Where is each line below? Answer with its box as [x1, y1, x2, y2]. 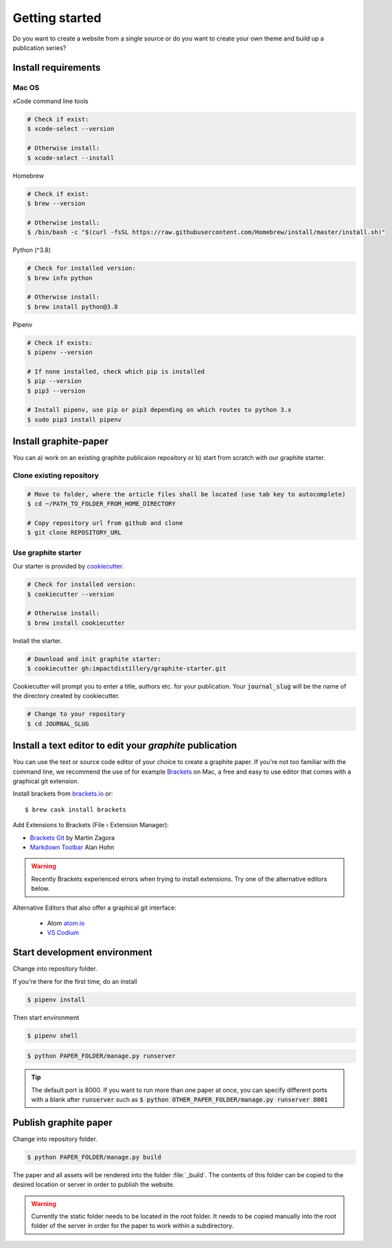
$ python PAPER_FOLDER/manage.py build [27, 1153, 161, 1161]
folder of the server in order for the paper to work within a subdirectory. [31, 1222, 234, 1230]
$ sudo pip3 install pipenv [27, 415, 122, 424]
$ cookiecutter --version [27, 590, 115, 598]
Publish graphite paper [12, 1116, 113, 1129]
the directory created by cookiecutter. [12, 692, 120, 700]
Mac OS [12, 82, 40, 92]
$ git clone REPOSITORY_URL [27, 529, 122, 537]
